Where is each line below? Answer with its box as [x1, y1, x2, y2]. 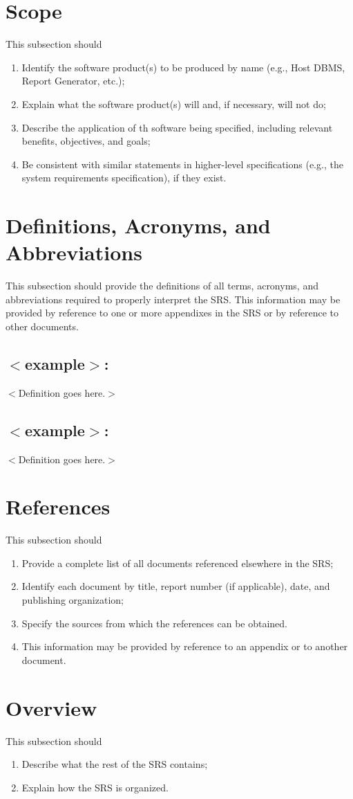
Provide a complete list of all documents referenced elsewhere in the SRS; [21, 555, 334, 570]
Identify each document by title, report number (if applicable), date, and [21, 579, 330, 593]
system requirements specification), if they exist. [21, 170, 227, 185]
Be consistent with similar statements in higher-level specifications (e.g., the [21, 156, 343, 171]
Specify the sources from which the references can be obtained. [21, 616, 287, 630]
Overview [6, 693, 97, 721]
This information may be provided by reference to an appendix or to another [21, 639, 348, 654]
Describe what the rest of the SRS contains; [21, 757, 208, 771]
